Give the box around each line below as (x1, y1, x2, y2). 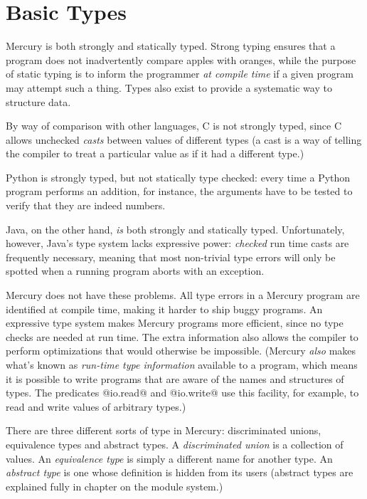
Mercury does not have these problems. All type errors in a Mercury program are (6, 288, 360, 303)
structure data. (6, 94, 71, 109)
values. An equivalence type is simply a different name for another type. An (6, 451, 333, 466)
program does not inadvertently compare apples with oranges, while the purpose (6, 52, 356, 67)
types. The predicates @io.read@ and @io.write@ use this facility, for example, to (6, 385, 359, 400)
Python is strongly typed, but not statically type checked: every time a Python (6, 169, 351, 184)
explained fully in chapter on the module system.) (6, 478, 223, 493)
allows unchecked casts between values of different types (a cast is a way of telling (6, 132, 362, 147)
